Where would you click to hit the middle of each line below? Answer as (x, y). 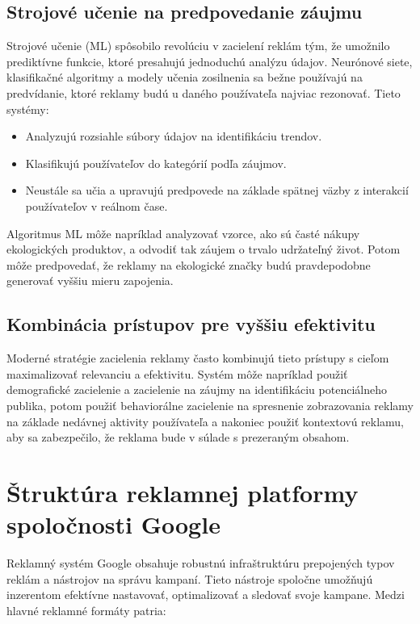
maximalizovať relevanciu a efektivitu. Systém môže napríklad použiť (177, 373)
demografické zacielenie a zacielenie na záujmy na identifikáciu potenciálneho (197, 389)
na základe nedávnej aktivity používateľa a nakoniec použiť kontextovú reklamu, (206, 421)
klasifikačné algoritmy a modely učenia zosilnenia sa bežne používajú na (185, 77)
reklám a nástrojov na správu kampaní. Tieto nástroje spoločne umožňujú (190, 578)
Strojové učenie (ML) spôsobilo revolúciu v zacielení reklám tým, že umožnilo (198, 46)
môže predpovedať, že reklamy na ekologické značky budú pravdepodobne (189, 264)
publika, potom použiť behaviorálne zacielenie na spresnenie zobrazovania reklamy (210, 405)
